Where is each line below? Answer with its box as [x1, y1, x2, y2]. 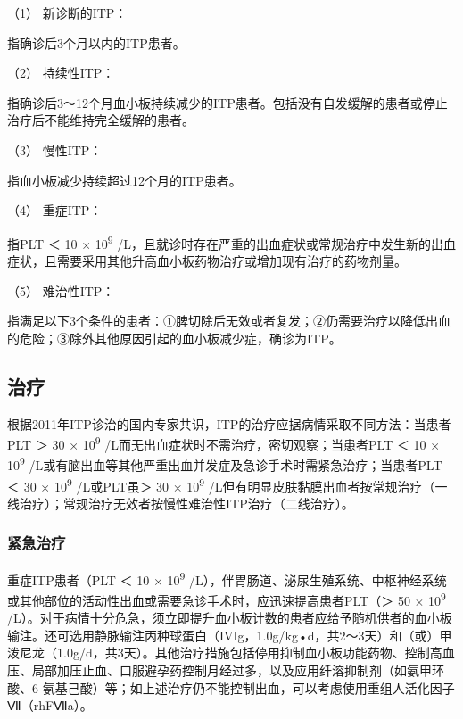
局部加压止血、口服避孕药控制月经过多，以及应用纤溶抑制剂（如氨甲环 [31, 661, 444, 680]
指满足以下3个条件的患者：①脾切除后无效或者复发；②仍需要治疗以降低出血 [7, 311, 451, 330]
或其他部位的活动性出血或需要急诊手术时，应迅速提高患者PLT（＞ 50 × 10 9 [7, 588, 446, 609]
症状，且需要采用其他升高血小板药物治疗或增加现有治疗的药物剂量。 [7, 252, 407, 269]
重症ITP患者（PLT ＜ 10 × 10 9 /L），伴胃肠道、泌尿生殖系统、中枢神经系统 [7, 567, 447, 589]
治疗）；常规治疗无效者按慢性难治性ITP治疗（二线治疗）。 [19, 493, 354, 512]
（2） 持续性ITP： [7, 63, 115, 82]
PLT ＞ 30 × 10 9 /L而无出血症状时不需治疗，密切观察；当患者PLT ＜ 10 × [7, 433, 441, 453]
